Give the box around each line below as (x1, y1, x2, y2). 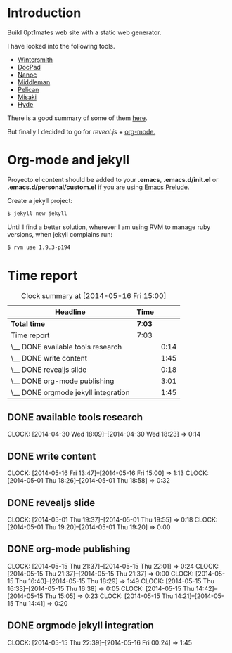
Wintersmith (17, 55, 53, 64)
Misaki (17, 93, 37, 101)
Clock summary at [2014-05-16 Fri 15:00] (20, 290, 167, 300)
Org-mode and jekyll (7, 153, 130, 168)
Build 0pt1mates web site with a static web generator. (7, 28, 162, 37)
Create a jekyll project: (7, 196, 72, 205)
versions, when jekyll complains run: (7, 230, 113, 238)
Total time (11, 318, 46, 328)
